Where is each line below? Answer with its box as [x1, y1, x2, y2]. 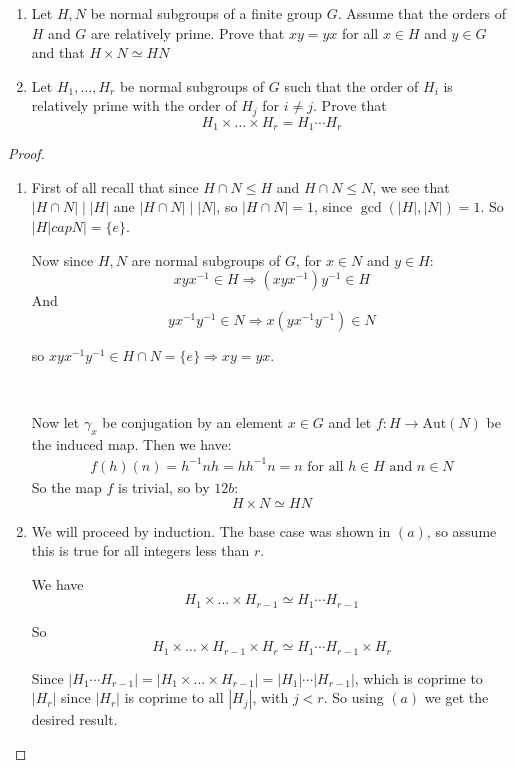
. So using [323, 687, 384, 708]
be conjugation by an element [102, 412, 284, 433]
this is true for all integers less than [31, 540, 250, 561]
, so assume [426, 520, 497, 541]
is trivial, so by [118, 476, 210, 497]
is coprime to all [124, 687, 224, 708]
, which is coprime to [354, 667, 483, 688]
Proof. [8, 143, 45, 164]
